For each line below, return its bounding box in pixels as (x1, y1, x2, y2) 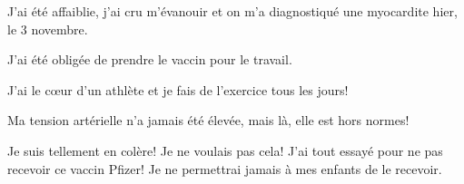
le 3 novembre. (7, 19, 88, 38)
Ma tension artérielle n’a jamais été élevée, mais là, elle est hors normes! (7, 111, 410, 130)
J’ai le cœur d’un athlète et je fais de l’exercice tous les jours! (7, 80, 349, 99)
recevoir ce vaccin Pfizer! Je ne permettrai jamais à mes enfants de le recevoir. (7, 159, 442, 178)
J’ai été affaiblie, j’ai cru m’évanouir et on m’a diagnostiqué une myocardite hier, (7, 2, 458, 20)
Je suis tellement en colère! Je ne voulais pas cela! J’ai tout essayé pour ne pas (7, 140, 443, 160)
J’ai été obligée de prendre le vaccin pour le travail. (7, 50, 292, 69)
